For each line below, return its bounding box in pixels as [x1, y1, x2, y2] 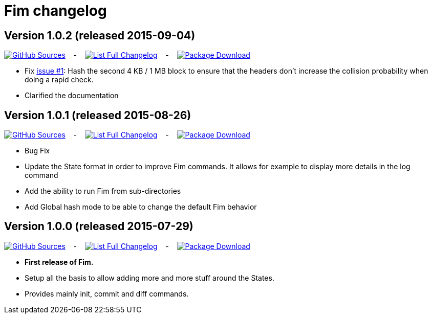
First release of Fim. [25, 257, 94, 266]
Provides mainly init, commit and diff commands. [25, 289, 189, 298]
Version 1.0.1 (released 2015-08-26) [4, 108, 191, 122]
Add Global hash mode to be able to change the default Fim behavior [25, 202, 257, 212]
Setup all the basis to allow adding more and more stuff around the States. [25, 273, 274, 282]
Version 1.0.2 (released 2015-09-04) [4, 29, 196, 42]
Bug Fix [25, 146, 50, 155]
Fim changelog [4, 2, 107, 19]
